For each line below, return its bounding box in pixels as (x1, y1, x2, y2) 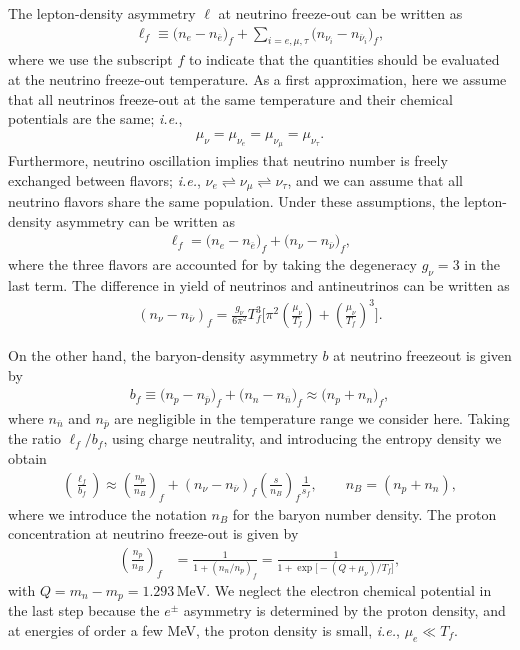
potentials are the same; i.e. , (8, 108, 183, 129)
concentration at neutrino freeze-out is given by (8, 523, 299, 544)
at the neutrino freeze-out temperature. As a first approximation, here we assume (8, 69, 507, 90)
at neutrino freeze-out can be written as (218, 3, 463, 23)
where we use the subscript (8, 49, 173, 70)
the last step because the (8, 600, 160, 621)
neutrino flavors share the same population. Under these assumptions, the (8, 191, 460, 212)
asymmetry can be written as (56, 210, 236, 231)
